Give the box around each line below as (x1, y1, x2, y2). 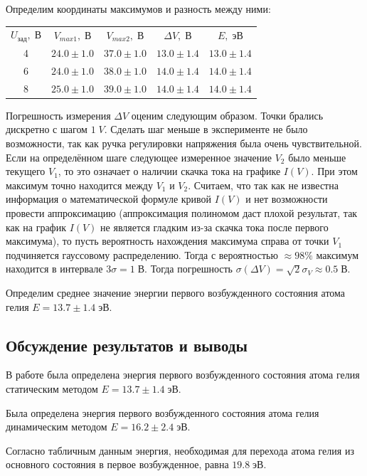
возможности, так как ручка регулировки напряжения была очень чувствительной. (6, 136, 362, 151)
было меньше (288, 149, 346, 164)
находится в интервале (6, 261, 103, 276)
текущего (6, 164, 46, 179)
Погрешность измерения (6, 107, 111, 122)
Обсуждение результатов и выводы (6, 334, 248, 356)
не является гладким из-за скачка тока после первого (100, 219, 329, 234)
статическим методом (6, 381, 98, 396)
